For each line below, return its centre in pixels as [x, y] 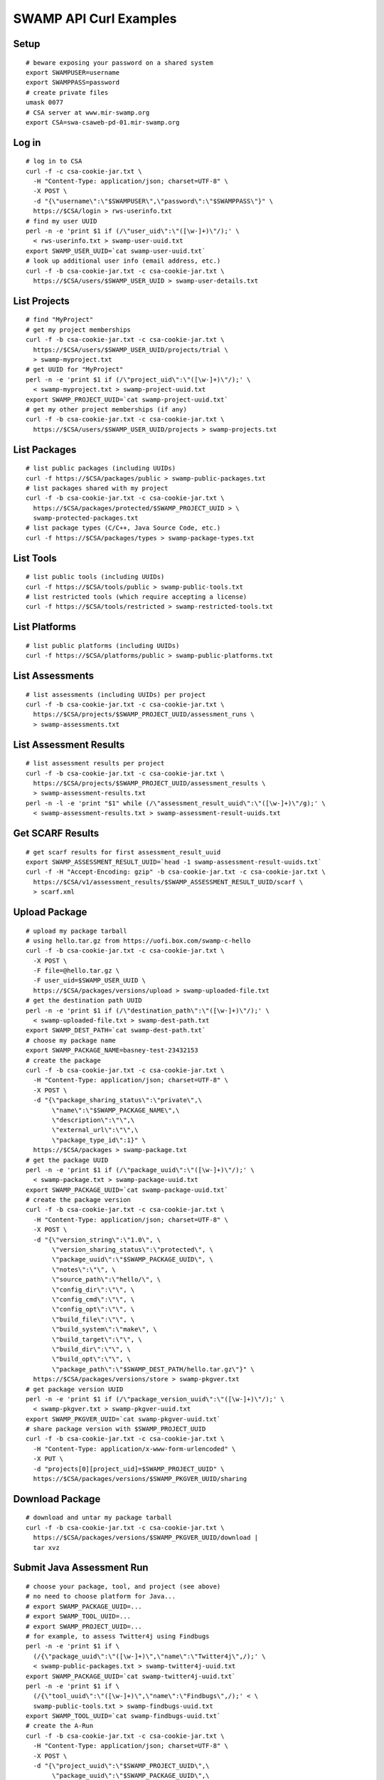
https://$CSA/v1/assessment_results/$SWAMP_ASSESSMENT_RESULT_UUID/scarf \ [168, 882]
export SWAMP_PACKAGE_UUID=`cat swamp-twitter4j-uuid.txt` [131, 1676]
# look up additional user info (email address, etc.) [123, 261]
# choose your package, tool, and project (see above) [123, 1587]
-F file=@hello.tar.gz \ [76, 971]
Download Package [57, 1499]
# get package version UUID [75, 1389]
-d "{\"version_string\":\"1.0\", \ [97, 1240]
